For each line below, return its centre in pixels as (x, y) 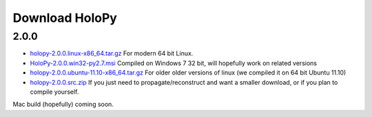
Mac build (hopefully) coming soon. (63, 104)
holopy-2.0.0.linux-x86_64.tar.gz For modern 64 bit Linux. (112, 53)
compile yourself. (54, 92)
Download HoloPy (65, 18)
